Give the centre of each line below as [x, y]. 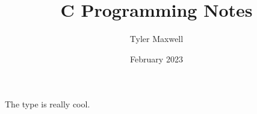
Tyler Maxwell [156, 39]
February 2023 [156, 58]
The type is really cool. [48, 104]
